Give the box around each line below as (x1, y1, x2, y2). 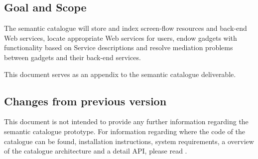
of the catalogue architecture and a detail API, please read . (4, 146, 187, 156)
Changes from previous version (4, 93, 167, 108)
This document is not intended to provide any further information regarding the (4, 116, 249, 127)
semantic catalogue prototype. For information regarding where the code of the (4, 126, 245, 136)
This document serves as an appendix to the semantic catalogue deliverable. (4, 69, 236, 79)
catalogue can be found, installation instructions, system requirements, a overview (4, 136, 254, 146)
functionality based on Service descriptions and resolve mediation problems (4, 42, 233, 53)
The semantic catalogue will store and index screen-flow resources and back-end (4, 23, 247, 33)
